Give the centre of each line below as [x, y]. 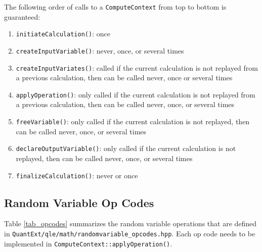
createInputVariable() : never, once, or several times [100, 50]
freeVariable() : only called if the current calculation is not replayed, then [133, 121]
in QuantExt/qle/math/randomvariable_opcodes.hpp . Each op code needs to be [130, 234]
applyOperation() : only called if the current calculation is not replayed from [136, 94]
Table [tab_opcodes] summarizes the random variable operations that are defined [130, 223]
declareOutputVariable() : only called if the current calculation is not [126, 148]
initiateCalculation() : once [63, 34]
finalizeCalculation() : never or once [77, 175]
